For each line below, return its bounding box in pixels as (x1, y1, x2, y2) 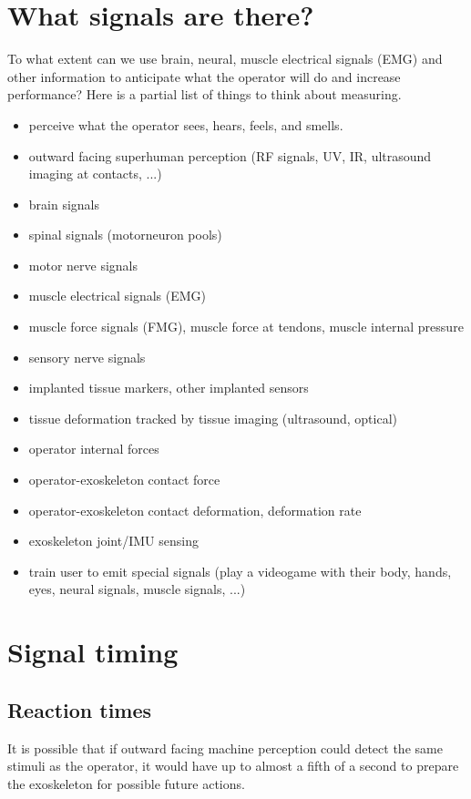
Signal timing (7, 633, 179, 671)
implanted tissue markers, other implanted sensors (28, 378, 309, 397)
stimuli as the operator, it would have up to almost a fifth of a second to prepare (7, 756, 459, 775)
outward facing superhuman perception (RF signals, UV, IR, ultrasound (28, 146, 432, 165)
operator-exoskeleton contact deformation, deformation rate (28, 500, 362, 519)
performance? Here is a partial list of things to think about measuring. (7, 85, 402, 104)
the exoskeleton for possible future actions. (7, 773, 245, 793)
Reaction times (7, 695, 152, 723)
